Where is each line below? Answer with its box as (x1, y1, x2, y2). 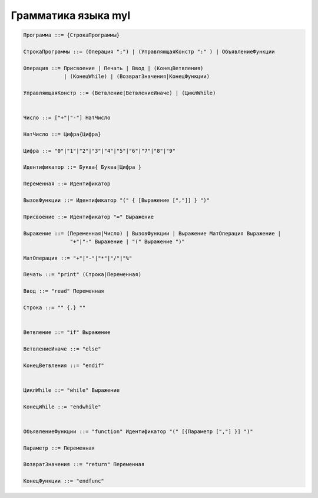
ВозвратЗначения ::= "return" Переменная (23, 461, 145, 468)
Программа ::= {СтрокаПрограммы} (23, 32, 120, 38)
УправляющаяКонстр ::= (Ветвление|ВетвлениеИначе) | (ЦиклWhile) (23, 89, 216, 96)
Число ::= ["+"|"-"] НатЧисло (23, 114, 111, 121)
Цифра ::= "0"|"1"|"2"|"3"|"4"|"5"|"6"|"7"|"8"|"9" (23, 148, 176, 154)
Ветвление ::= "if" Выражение (23, 329, 111, 336)
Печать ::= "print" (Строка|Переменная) (23, 271, 141, 278)
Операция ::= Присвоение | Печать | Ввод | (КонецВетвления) (23, 65, 204, 71)
